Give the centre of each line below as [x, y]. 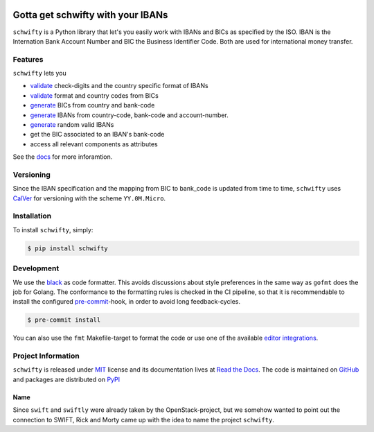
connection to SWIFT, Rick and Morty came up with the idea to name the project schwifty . [144, 420]
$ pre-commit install [64, 320]
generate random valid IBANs [72, 124]
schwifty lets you [39, 74]
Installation [32, 216]
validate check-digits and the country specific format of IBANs [119, 86]
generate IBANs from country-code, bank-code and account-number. [129, 115]
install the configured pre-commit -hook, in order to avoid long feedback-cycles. [126, 302]
